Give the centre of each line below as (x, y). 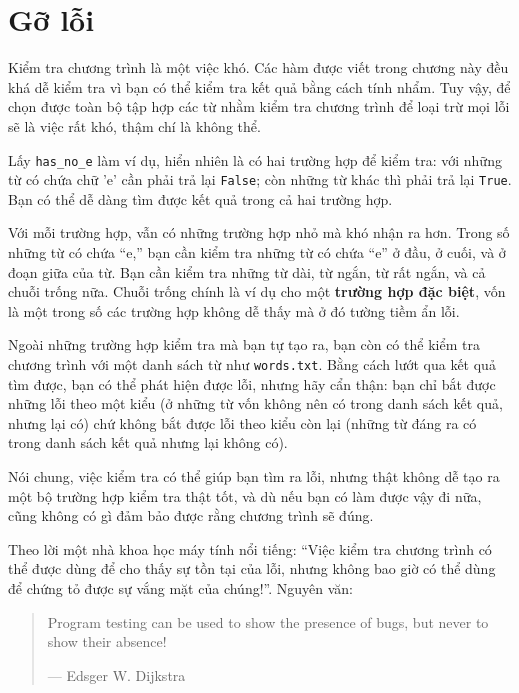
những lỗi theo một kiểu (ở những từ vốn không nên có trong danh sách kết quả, (255, 403)
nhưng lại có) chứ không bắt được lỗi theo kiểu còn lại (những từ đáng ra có (242, 422)
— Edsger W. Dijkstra (116, 674)
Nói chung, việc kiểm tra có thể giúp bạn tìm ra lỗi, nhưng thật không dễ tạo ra (254, 476)
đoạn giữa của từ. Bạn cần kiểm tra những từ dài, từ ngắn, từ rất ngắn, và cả (247, 271)
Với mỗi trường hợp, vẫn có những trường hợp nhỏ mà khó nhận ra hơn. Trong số (259, 232)
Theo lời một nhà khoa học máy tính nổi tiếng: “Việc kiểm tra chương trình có (250, 548)
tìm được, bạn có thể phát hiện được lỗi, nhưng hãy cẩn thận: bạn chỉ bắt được (252, 383)
